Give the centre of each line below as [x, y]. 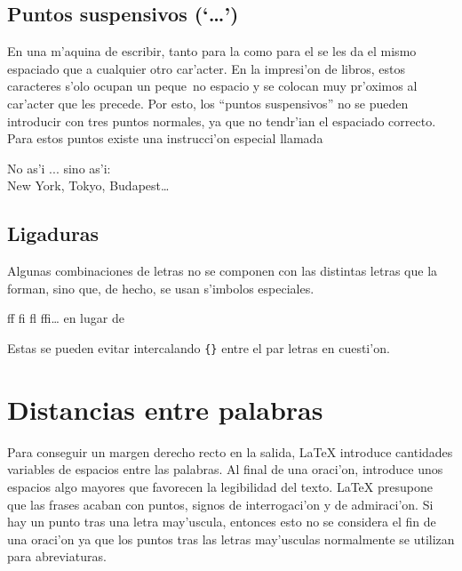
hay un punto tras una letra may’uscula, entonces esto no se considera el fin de [222, 522]
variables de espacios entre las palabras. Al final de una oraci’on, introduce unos [225, 469]
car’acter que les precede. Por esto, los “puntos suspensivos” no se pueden [208, 103]
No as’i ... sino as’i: [59, 168]
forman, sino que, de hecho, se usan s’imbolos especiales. [161, 288]
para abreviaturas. [57, 556]
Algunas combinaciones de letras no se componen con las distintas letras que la [223, 271]
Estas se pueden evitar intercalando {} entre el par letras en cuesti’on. [199, 347]
